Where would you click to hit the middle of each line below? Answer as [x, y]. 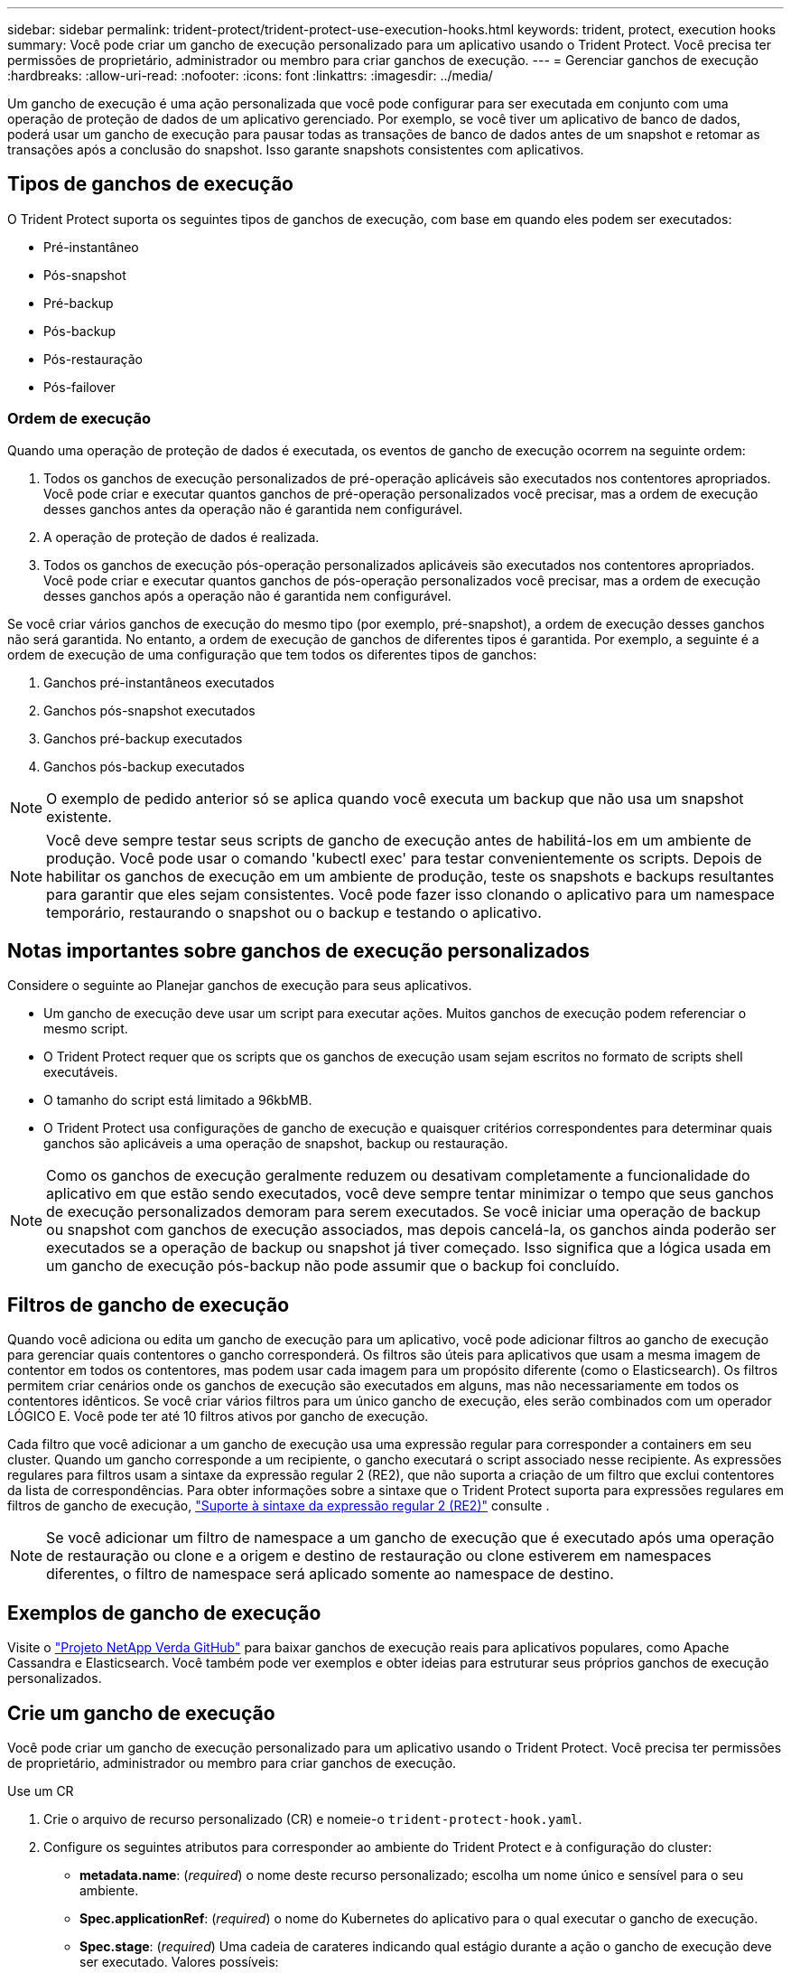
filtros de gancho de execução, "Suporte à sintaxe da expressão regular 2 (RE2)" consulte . [279, 1506]
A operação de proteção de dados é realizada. [181, 537]
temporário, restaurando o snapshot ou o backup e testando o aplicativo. [294, 912]
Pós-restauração [93, 359]
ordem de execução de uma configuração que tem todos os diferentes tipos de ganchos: [272, 654]
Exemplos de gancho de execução [164, 1613]
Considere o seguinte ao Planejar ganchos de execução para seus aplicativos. [240, 986]
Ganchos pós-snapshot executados [149, 710]
